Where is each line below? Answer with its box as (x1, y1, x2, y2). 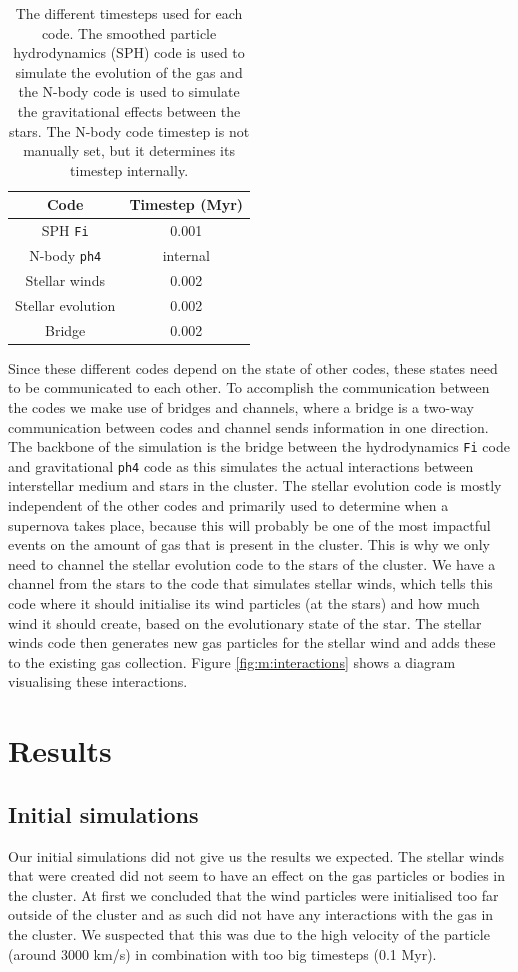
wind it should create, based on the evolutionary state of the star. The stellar (8, 612, 482, 633)
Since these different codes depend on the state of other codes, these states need (8, 357, 498, 378)
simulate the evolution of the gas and (15, 61, 243, 82)
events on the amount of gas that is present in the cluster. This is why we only (8, 534, 491, 555)
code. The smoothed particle (41, 22, 217, 43)
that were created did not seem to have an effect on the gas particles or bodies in (8, 865, 505, 886)
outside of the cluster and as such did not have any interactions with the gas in (8, 904, 494, 925)
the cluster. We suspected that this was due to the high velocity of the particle (8, 923, 490, 944)
